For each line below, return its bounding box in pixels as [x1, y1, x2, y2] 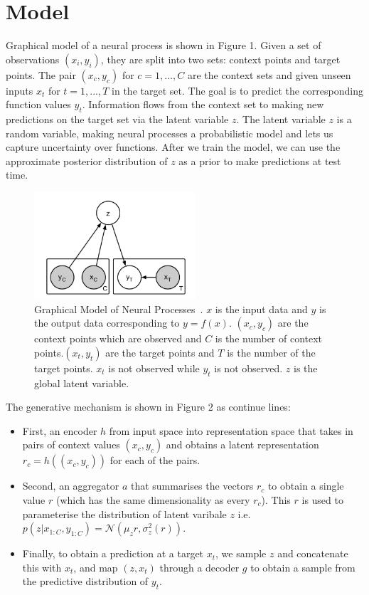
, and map [73, 559, 118, 574]
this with [22, 559, 62, 574]
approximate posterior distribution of [6, 153, 168, 168]
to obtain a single [267, 478, 344, 493]
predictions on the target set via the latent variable [6, 112, 229, 127]
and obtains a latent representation [166, 437, 319, 452]
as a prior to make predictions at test [178, 153, 341, 168]
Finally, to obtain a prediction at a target [22, 546, 204, 561]
